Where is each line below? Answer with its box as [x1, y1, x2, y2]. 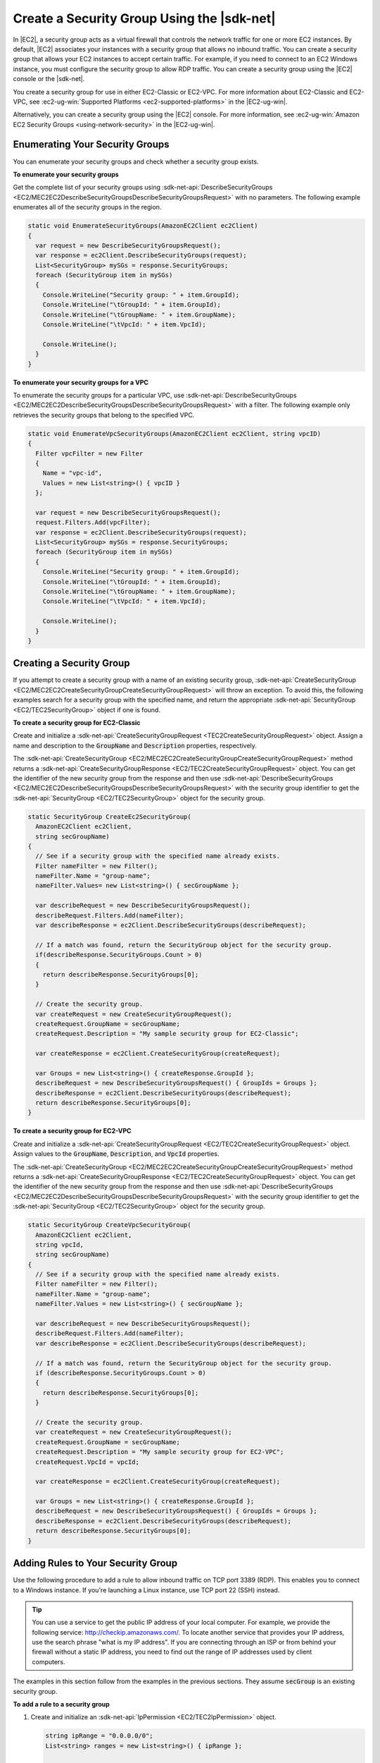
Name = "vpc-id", [42, 469, 103, 477]
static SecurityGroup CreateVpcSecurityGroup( [27, 1221, 191, 1229]
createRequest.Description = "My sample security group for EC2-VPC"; [35, 1448, 284, 1456]
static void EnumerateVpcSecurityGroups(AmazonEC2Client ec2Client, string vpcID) [27, 429, 322, 437]
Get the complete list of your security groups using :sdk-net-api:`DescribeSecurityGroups [13, 183, 273, 192]
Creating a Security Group [13, 657, 130, 669]
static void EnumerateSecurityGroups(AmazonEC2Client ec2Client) [27, 222, 258, 230]
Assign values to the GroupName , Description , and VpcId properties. [13, 1149, 220, 1158]
